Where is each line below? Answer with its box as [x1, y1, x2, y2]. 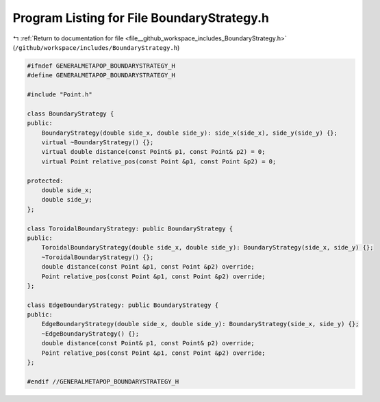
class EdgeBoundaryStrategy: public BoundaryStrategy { [27, 301, 219, 309]
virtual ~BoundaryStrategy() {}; [41, 139, 154, 146]
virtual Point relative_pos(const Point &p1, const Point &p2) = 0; [41, 157, 277, 165]
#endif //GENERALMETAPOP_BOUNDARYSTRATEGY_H [27, 377, 179, 386]
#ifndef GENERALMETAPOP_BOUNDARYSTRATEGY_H [27, 62, 176, 70]
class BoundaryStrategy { [27, 109, 114, 118]
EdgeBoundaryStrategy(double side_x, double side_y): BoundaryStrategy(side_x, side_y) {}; [41, 320, 359, 328]
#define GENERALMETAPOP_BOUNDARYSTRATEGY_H [27, 72, 176, 79]
